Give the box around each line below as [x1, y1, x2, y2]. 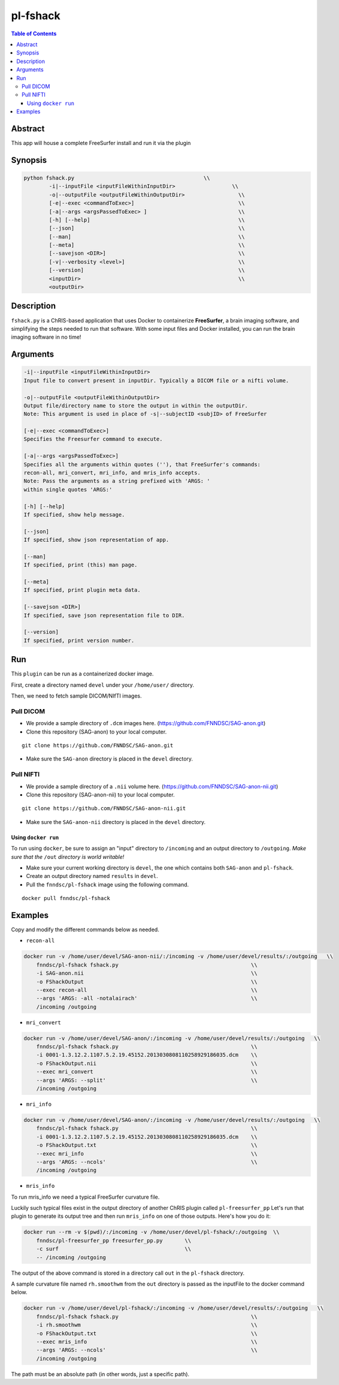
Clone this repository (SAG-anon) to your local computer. [26, 728, 167, 735]
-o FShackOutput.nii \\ [36, 1060, 258, 1067]
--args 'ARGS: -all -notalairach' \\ [36, 995, 258, 1002]
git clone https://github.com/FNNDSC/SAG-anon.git [22, 742, 174, 749]
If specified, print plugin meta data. [23, 587, 141, 593]
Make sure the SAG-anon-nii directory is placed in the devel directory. [26, 818, 206, 825]
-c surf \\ [36, 1245, 192, 1253]
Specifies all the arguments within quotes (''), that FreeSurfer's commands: [23, 461, 261, 467]
